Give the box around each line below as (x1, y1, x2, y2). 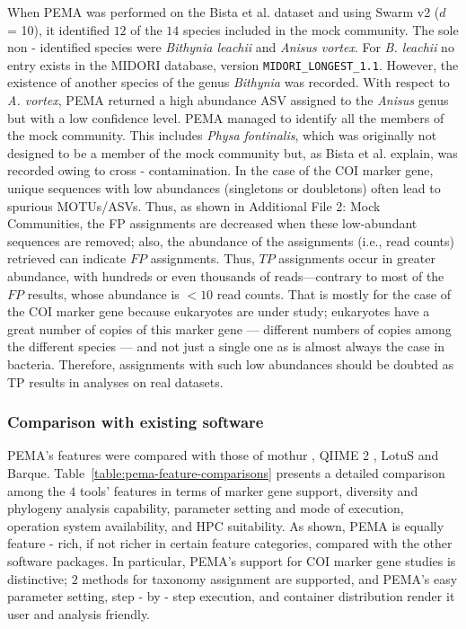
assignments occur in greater (278, 249, 435, 268)
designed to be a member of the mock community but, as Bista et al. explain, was (7, 143, 458, 162)
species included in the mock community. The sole (183, 20, 459, 39)
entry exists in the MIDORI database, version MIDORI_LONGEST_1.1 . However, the (7, 55, 459, 74)
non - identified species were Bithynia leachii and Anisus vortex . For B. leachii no (7, 38, 454, 57)
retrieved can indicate (7, 249, 127, 268)
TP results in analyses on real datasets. (7, 372, 224, 391)
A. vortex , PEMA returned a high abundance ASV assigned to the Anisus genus (7, 91, 449, 110)
